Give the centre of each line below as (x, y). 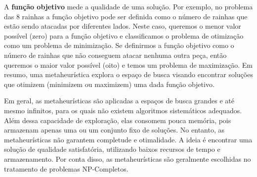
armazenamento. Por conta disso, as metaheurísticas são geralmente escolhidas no (128, 158)
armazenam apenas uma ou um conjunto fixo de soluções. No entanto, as (114, 130)
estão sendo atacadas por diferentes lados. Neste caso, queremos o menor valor (123, 26)
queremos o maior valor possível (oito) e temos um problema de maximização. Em (128, 65)
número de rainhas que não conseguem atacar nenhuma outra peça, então (115, 55)
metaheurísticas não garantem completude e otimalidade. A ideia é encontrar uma (128, 139)
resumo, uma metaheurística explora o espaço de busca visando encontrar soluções (128, 74)
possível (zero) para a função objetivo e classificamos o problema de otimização (124, 35)
